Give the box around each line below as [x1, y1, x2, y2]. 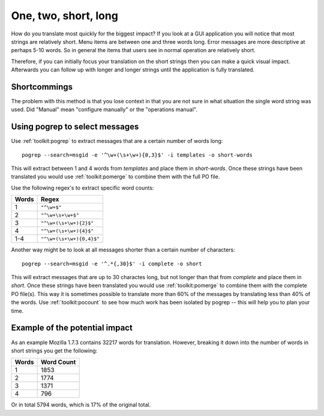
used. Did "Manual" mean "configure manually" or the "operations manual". [11, 106, 198, 113]
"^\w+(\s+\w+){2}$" [41, 220, 94, 226]
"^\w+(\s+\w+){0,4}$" [41, 235, 100, 242]
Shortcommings [11, 82, 73, 92]
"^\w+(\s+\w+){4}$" [41, 228, 94, 234]
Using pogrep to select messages [11, 122, 139, 132]
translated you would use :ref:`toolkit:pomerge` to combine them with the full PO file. [11, 173, 220, 180]
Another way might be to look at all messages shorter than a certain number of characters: [11, 246, 235, 253]
